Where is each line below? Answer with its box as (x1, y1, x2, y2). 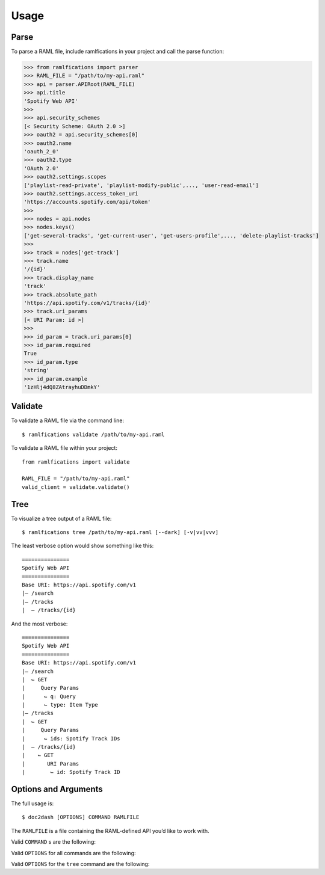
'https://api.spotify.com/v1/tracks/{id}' (23, 299, 151, 306)
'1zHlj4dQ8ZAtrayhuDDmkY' (23, 384, 101, 390)
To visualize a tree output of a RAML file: (11, 515, 112, 522)
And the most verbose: (11, 620, 68, 627)
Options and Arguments (11, 784, 104, 794)
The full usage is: (11, 800, 54, 807)
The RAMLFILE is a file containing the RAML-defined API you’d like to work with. (11, 827, 210, 834)
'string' (23, 367, 50, 374)
